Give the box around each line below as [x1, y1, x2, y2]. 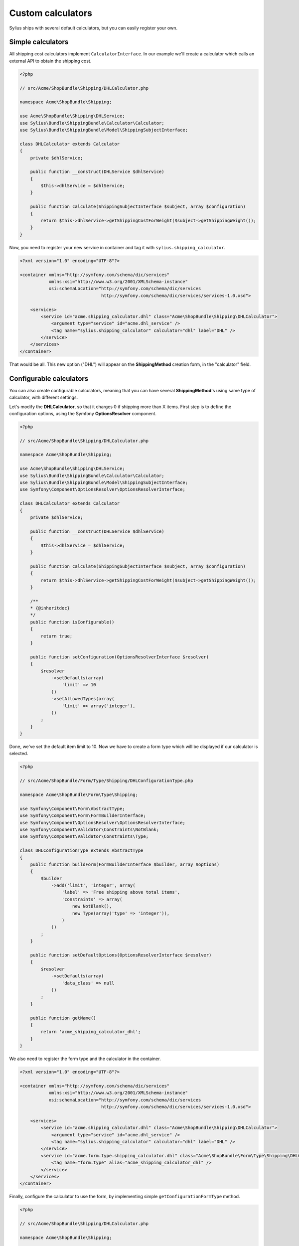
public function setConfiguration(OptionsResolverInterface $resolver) [30, 654, 209, 660]
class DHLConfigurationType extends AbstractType [19, 848, 144, 853]
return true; [40, 633, 73, 639]
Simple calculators [9, 38, 69, 46]
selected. [9, 751, 28, 757]
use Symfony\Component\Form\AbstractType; [19, 805, 125, 811]
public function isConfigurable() [30, 619, 115, 625]
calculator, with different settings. [9, 394, 78, 401]
